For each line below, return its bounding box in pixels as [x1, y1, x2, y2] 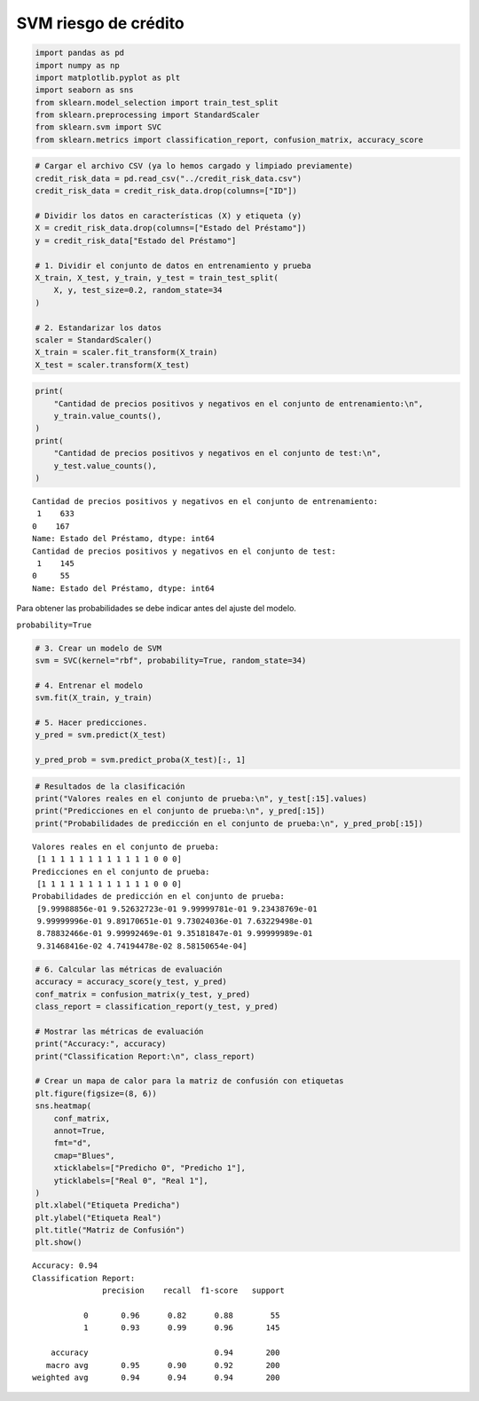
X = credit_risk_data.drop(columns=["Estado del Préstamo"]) [35, 223, 307, 233]
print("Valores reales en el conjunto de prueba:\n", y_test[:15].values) [35, 793, 368, 803]
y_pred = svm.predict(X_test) [35, 730, 167, 740]
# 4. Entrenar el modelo [35, 680, 144, 690]
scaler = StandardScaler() [35, 335, 153, 345]
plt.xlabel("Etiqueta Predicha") [35, 1200, 181, 1210]
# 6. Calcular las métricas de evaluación [35, 964, 223, 974]
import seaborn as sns [35, 85, 134, 95]
